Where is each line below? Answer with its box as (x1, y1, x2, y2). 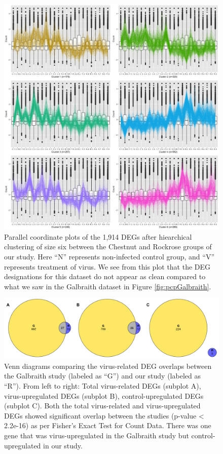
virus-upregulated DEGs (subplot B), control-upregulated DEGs (4, 390, 204, 401)
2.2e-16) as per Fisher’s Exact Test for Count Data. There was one (4, 420, 211, 431)
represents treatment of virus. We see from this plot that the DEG (4, 261, 211, 272)
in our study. (43, 440, 83, 450)
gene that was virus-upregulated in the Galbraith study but (4, 430, 189, 441)
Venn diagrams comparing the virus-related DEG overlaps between (4, 360, 212, 371)
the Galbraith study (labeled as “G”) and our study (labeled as (4, 370, 201, 381)
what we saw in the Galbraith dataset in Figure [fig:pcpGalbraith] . (4, 281, 211, 291)
